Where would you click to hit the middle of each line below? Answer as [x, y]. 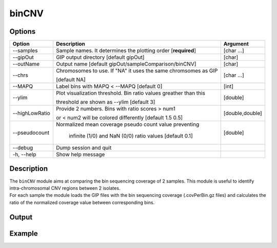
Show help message [80, 154]
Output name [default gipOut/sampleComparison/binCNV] [126, 64]
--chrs [20, 75]
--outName [26, 64]
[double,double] [243, 114]
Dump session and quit [84, 148]
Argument [236, 44]
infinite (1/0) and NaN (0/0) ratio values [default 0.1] [131, 136]
